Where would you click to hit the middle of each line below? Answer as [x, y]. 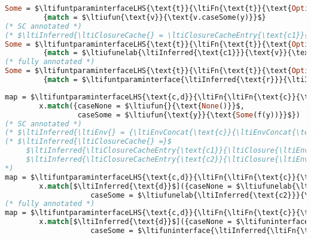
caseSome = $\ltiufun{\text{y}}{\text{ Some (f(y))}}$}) [189, 115]
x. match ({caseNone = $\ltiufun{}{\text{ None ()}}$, [142, 106]
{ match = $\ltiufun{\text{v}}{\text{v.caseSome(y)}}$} [155, 17]
